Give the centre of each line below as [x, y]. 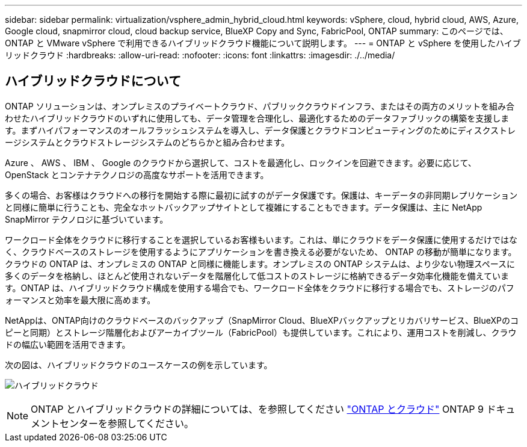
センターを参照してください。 [127, 423]
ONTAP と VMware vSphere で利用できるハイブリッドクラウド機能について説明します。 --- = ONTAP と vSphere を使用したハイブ [263, 43]
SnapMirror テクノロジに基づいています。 [87, 219]
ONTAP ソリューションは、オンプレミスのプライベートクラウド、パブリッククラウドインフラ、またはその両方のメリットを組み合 [260, 106]
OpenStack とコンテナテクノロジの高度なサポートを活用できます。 [137, 174]
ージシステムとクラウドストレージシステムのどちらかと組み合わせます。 [147, 142]
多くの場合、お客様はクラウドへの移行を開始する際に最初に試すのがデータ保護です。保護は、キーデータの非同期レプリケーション [261, 195]
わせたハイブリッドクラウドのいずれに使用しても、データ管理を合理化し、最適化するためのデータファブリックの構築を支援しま [257, 118]
